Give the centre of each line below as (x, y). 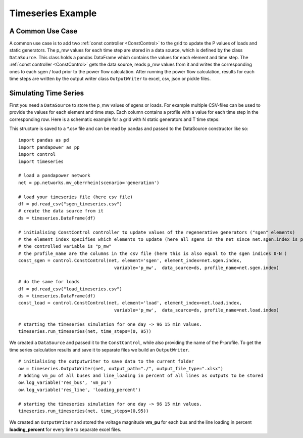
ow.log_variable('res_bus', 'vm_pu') (65, 383)
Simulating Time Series (47, 93)
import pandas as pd (44, 140)
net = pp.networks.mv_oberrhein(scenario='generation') (89, 183)
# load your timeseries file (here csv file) (76, 197)
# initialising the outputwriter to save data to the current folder (106, 361)
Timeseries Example (53, 13)
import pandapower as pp (49, 147)
